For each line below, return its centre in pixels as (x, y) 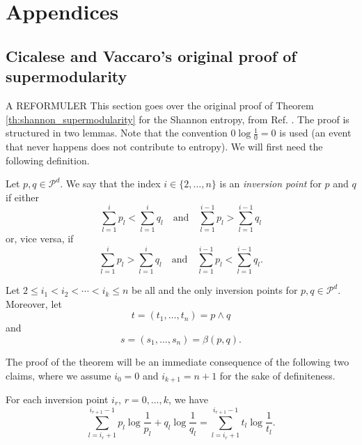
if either (22, 197)
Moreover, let (34, 303)
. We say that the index (110, 184)
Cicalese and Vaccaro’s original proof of (151, 55)
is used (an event (315, 133)
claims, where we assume (58, 375)
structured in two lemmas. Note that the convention (117, 133)
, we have (188, 399)
